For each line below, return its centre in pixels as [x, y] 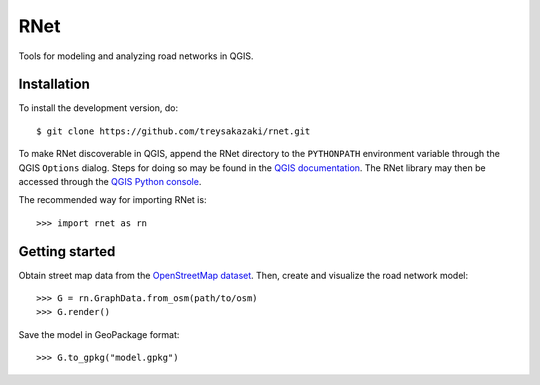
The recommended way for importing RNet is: [112, 200]
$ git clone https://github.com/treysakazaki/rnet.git [173, 131]
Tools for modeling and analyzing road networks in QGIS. [136, 56]
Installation [54, 84]
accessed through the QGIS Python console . [110, 182]
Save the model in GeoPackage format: [99, 334]
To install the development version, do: [98, 108]
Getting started [67, 251]
